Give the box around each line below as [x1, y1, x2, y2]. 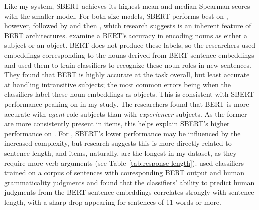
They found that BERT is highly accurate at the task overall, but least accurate [4, 69, 250, 80]
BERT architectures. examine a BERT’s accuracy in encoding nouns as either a [4, 30, 247, 40]
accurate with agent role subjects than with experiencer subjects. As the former [4, 108, 247, 119]
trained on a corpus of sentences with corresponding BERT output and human [4, 167, 244, 178]
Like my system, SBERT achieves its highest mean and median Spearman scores [4, 1, 250, 11]
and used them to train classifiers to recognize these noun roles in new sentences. [4, 59, 251, 70]
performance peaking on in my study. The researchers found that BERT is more [4, 98, 249, 109]
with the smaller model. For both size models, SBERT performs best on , [4, 10, 228, 21]
